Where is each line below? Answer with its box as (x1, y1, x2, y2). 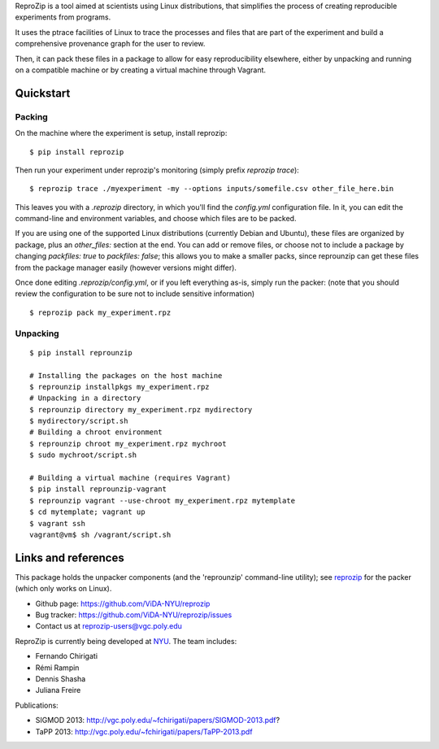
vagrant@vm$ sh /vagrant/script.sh (29, 530, 172, 539)
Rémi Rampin (35, 663, 80, 673)
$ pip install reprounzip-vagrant (29, 485, 167, 494)
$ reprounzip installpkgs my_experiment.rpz (29, 382, 211, 391)
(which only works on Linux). (15, 584, 112, 594)
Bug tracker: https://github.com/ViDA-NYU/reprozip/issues (35, 610, 233, 620)
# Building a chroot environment (29, 428, 163, 437)
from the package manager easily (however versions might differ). (15, 263, 237, 272)
